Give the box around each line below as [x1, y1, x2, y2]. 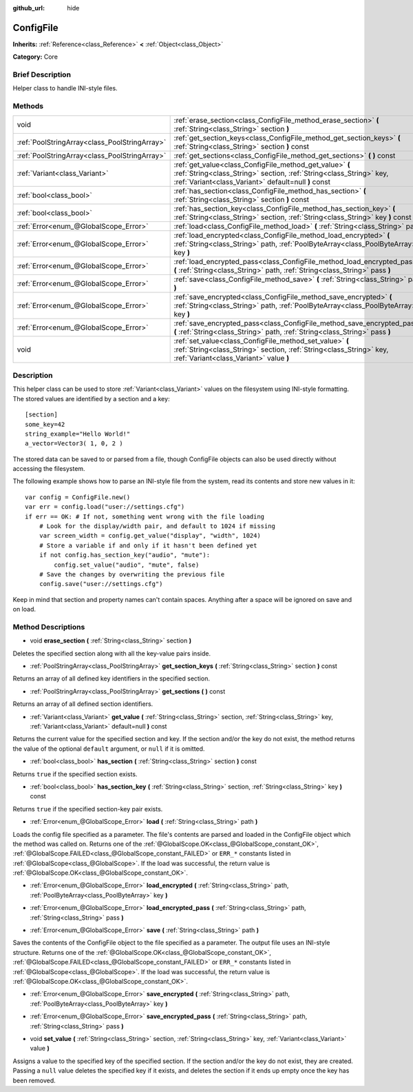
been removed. [12, 1076, 56, 1084]
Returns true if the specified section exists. [12, 769, 138, 778]
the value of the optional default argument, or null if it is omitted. [12, 745, 205, 753]
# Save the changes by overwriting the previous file [39, 570, 225, 578]
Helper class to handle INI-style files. [12, 84, 118, 92]
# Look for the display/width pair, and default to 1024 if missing [39, 523, 275, 530]
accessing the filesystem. [12, 465, 85, 473]
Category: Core [12, 52, 59, 61]
